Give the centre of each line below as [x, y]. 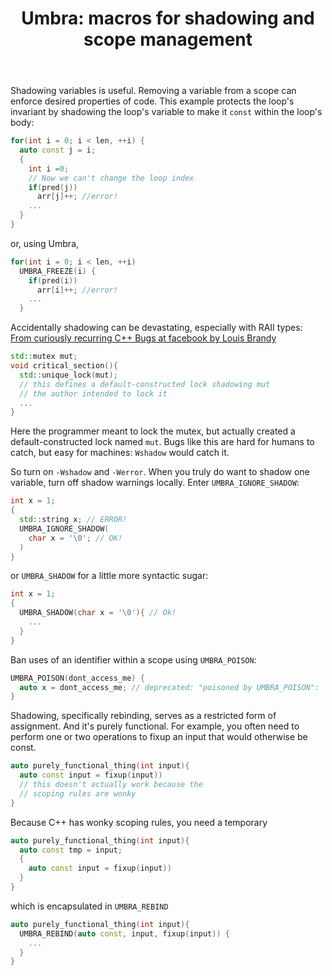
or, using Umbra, [45, 243]
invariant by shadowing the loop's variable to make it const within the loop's [166, 112]
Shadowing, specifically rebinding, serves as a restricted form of [143, 716]
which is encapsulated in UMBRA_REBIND [89, 906]
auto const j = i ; [58, 150]
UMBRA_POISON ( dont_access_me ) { [77, 678]
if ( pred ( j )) [53, 187]
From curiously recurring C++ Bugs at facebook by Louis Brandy [143, 338]
